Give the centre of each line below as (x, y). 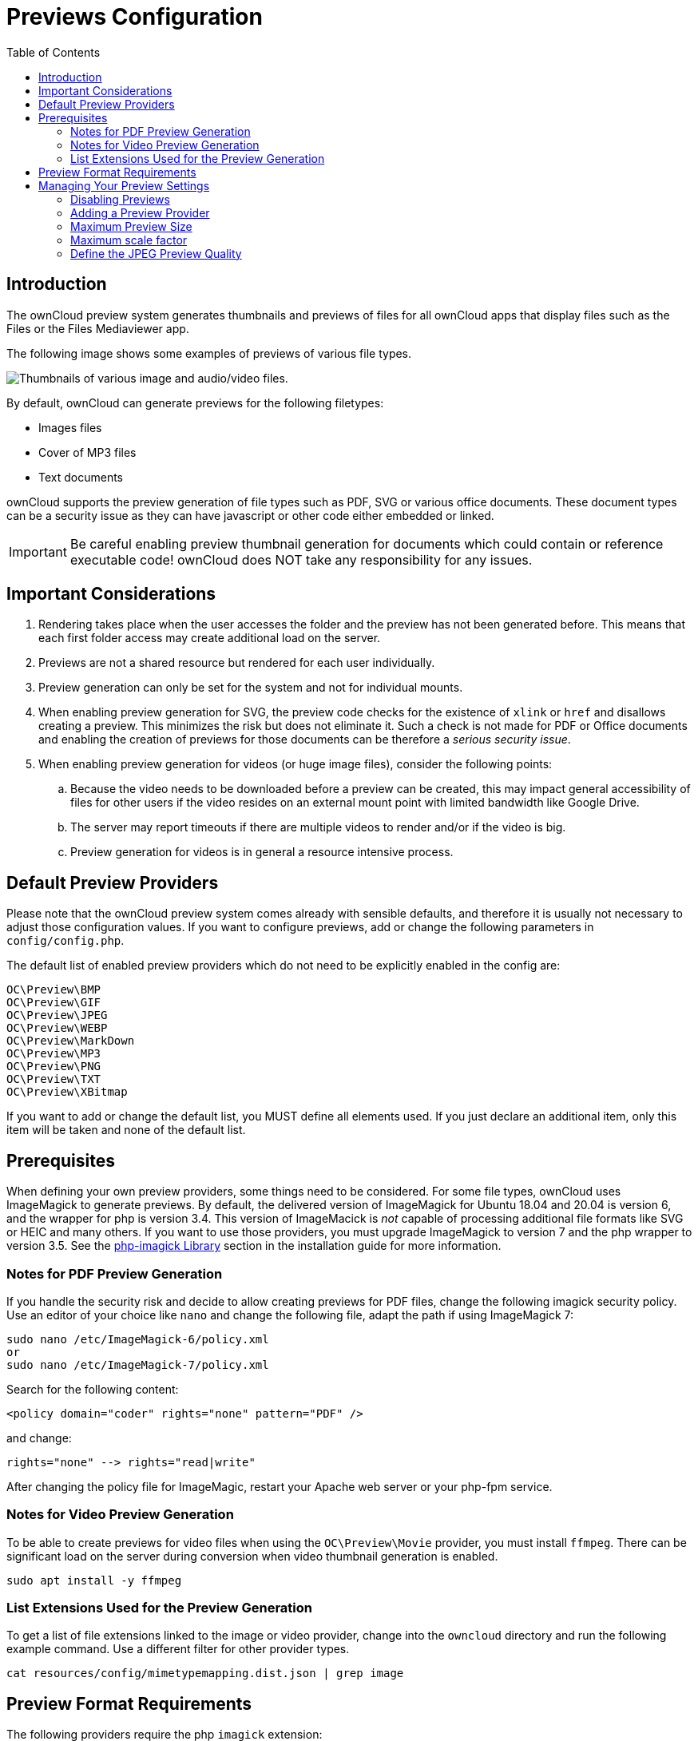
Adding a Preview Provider (140, 212)
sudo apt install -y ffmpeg (94, 1580)
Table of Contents (54, 52)
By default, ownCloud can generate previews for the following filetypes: (195, 403)
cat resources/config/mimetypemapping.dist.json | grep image (205, 1674)
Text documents (81, 477)
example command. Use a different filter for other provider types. (178, 1649)
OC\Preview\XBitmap (67, 1092)
